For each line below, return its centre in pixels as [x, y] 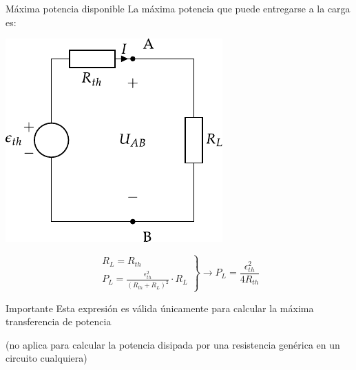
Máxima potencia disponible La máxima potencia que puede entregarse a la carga [178, 8]
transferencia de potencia [59, 321]
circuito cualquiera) [46, 358]
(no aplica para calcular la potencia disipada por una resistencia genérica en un [173, 344]
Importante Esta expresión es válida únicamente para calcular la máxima [160, 308]
